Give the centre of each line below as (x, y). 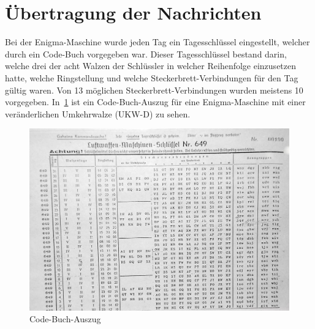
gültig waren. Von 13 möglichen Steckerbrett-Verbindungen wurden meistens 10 (154, 90)
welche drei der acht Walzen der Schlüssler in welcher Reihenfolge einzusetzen (151, 66)
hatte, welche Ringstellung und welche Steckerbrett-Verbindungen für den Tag (152, 77)
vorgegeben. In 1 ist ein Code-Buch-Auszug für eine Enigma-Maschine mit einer (155, 102)
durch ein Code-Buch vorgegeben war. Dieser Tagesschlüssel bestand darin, (146, 54)
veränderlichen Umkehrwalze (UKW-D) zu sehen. (98, 113)
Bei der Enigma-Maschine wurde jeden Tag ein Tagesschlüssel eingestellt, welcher (157, 42)
